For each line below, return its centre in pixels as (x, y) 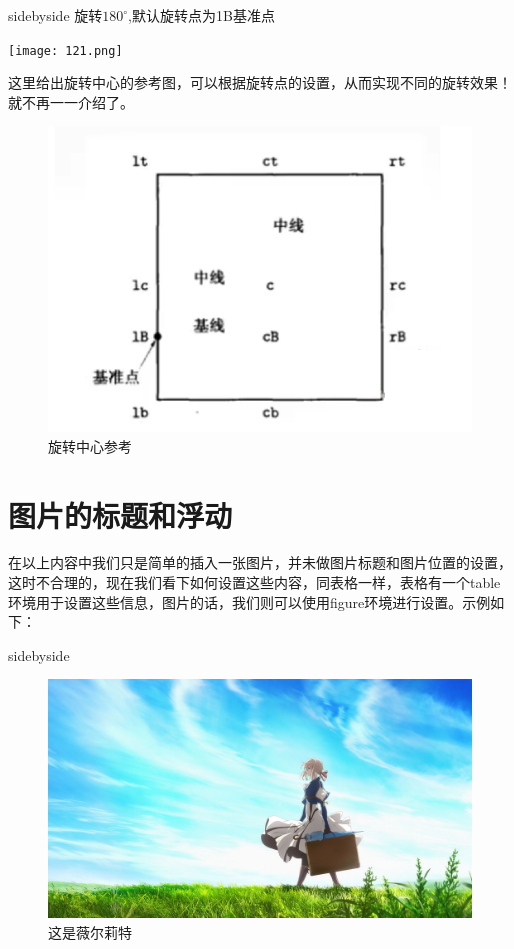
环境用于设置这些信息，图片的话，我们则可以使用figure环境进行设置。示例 (249, 601)
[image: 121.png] (65, 50)
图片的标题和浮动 (120, 514)
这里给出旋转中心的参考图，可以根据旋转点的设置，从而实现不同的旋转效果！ (260, 82)
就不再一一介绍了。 (71, 101)
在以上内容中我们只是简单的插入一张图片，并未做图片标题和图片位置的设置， (260, 562)
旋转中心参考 (90, 445)
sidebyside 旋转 (55, 15)
